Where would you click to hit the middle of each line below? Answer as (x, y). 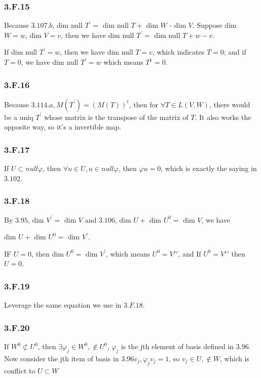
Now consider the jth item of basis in (62, 358)
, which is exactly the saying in (209, 168)
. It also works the (223, 117)
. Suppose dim (214, 25)
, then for (143, 104)
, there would (230, 104)
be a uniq (19, 117)
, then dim (48, 253)
